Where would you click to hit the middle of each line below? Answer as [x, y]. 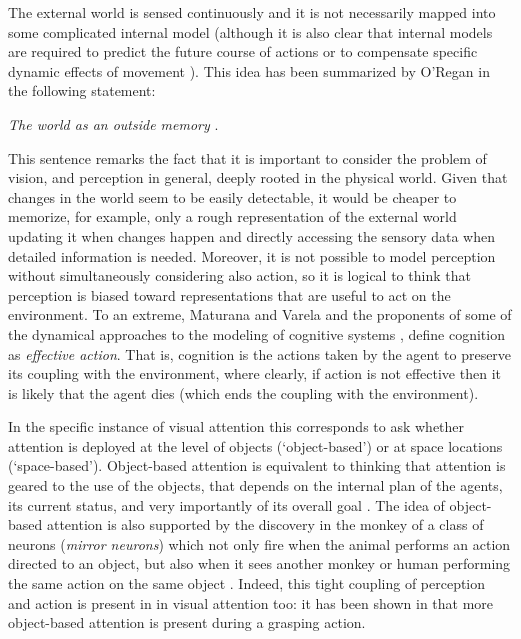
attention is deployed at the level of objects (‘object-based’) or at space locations [255, 445]
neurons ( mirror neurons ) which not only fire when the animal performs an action [259, 543]
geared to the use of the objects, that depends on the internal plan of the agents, [255, 485]
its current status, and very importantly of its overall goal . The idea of [226, 504]
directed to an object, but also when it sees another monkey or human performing [259, 563]
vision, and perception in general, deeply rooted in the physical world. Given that [258, 177]
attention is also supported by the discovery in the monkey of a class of [265, 524]
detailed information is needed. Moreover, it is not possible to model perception [252, 255]
